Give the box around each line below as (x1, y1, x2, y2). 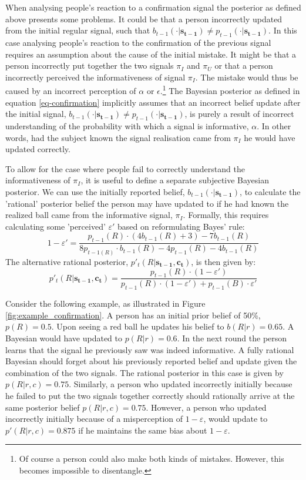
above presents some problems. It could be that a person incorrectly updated (5, 12, 283, 25)
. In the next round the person (177, 332, 287, 344)
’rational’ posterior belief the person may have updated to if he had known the (5, 197, 289, 209)
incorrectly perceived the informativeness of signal (5, 71, 186, 83)
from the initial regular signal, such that (5, 24, 150, 36)
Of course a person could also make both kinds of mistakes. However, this (19, 452, 284, 465)
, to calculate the (240, 185, 301, 197)
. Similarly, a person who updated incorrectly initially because (69, 378, 292, 390)
